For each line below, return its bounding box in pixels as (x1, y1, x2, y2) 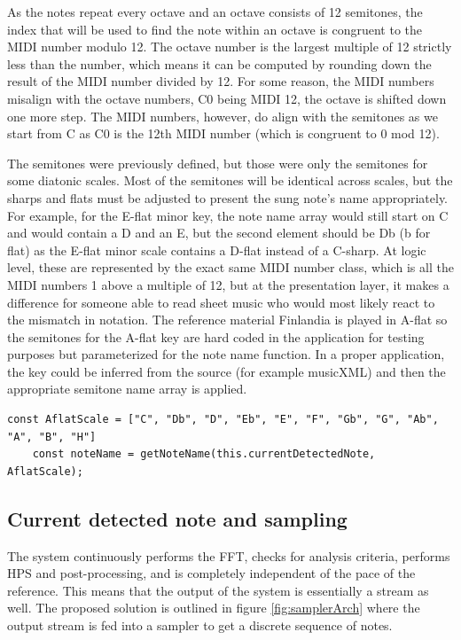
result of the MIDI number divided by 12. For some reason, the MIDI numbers (7, 72, 434, 90)
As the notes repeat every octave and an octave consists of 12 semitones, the (7, 3, 423, 20)
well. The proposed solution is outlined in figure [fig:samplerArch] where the (7, 598, 420, 617)
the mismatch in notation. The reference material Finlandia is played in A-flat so (7, 310, 448, 329)
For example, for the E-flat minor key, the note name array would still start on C (7, 206, 449, 224)
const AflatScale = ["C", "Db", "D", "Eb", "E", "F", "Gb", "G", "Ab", (7, 413, 439, 426)
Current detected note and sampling (7, 504, 348, 532)
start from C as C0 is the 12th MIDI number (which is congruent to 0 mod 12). (7, 124, 440, 143)
